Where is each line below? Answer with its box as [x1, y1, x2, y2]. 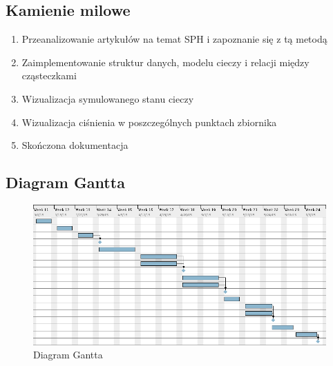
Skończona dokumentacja [21, 138, 129, 152]
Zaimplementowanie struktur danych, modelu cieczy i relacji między [21, 54, 310, 69]
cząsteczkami [21, 68, 77, 83]
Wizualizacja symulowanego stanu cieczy [21, 91, 194, 105]
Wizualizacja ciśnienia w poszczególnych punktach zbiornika [21, 114, 277, 129]
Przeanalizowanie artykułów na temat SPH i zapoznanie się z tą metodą [21, 32, 327, 46]
